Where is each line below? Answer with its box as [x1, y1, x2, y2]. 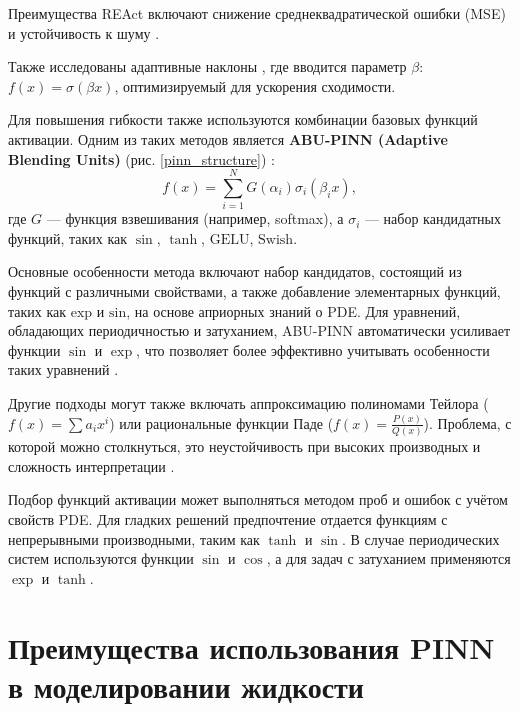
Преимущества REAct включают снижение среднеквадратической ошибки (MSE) [8, 3, 506, 23]
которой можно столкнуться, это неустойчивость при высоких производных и [8, 436, 481, 457]
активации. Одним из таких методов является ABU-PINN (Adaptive [8, 128, 448, 149]
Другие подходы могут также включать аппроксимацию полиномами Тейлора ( [8, 393, 489, 414]
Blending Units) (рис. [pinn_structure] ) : [8, 148, 275, 169]
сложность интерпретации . [8, 455, 175, 476]
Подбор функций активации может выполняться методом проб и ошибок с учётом [8, 489, 508, 510]
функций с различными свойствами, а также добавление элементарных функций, [8, 281, 501, 302]
